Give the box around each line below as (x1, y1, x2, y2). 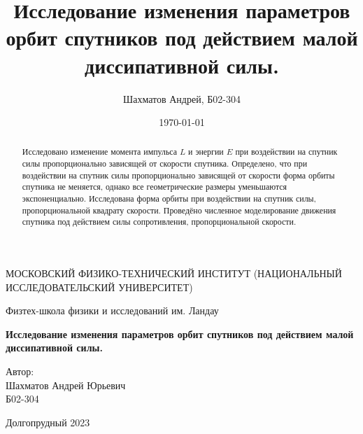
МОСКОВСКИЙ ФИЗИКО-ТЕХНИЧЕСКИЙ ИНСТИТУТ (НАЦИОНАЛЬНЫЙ (6, 266, 342, 281)
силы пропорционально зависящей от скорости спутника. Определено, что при (22, 157, 308, 169)
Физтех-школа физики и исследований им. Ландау (6, 303, 219, 318)
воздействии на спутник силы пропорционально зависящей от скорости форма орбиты (22, 169, 335, 181)
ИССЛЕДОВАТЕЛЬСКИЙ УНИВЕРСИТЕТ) (6, 279, 193, 294)
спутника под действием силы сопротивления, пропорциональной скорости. (22, 216, 297, 227)
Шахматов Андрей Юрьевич (6, 377, 126, 392)
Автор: (6, 364, 34, 379)
